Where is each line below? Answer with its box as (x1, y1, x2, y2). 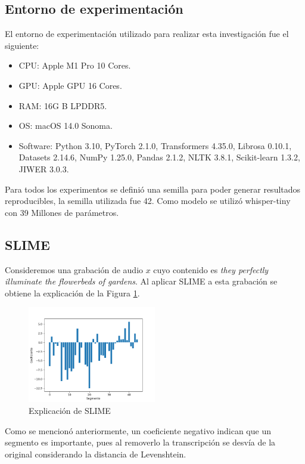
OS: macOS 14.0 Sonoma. (18, 119, 113, 132)
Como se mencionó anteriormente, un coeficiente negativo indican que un (5, 424, 271, 437)
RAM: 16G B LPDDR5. (18, 99, 107, 112)
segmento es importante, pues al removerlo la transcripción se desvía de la (5, 436, 276, 448)
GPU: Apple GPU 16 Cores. (18, 79, 122, 91)
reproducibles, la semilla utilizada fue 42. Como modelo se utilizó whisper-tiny (5, 194, 291, 207)
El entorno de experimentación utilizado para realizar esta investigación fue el (5, 27, 289, 40)
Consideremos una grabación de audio (5, 263, 144, 276)
